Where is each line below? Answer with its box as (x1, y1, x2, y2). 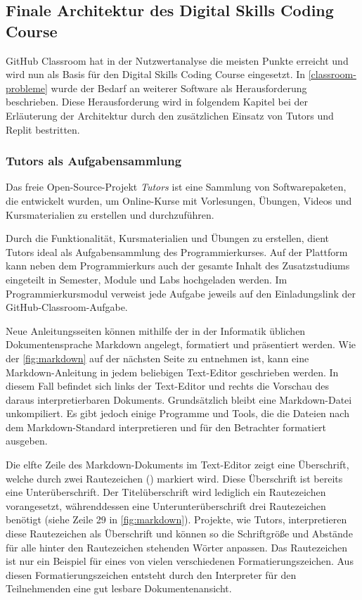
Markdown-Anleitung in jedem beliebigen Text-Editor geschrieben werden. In (6, 364, 339, 379)
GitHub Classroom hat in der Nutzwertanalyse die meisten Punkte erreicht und (6, 53, 349, 68)
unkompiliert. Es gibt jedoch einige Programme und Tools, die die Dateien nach (6, 406, 349, 421)
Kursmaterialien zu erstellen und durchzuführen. (6, 207, 214, 222)
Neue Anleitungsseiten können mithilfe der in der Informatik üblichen (6, 323, 306, 338)
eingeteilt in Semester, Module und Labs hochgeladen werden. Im (6, 272, 287, 286)
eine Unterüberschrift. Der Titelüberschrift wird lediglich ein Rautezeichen (6, 485, 326, 499)
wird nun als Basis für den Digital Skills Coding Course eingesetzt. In (6, 67, 306, 82)
